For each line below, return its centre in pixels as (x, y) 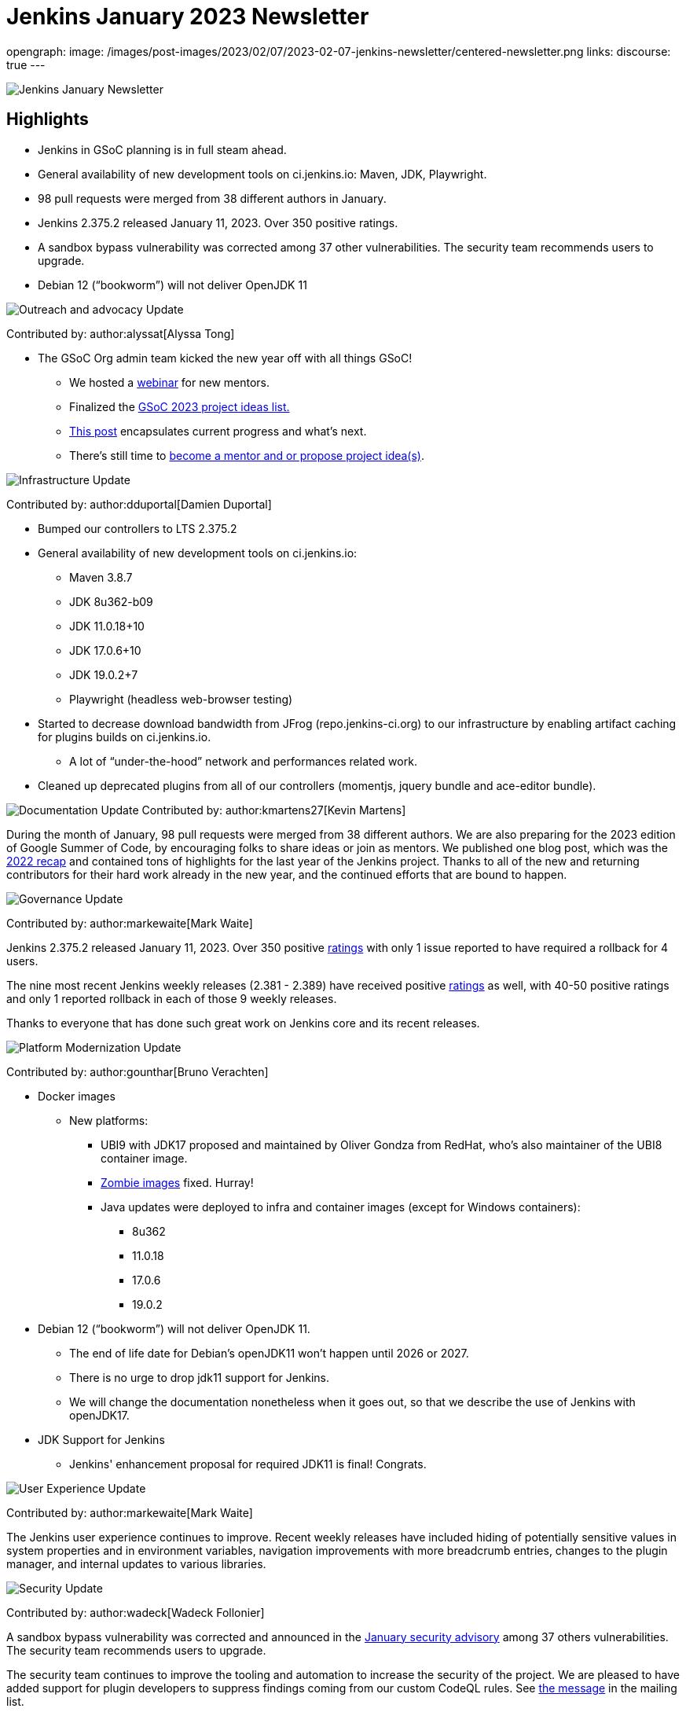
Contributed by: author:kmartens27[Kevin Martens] (274, 810)
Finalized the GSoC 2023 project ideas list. (180, 406)
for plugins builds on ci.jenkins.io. (125, 737)
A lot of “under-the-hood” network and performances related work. (243, 761)
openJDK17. (99, 1415)
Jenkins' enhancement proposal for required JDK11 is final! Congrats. (248, 1464)
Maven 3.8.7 (101, 577)
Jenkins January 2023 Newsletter (188, 17)
